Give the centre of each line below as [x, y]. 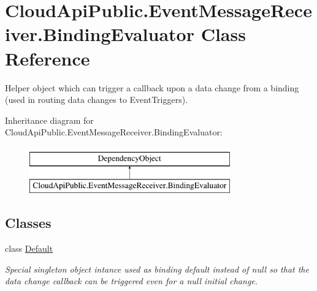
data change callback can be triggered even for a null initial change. [132, 281]
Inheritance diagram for [49, 120]
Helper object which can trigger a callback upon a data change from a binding [152, 87]
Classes [28, 223]
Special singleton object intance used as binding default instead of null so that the [157, 269]
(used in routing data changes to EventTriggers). [97, 100]
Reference [48, 58]
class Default [29, 248]
